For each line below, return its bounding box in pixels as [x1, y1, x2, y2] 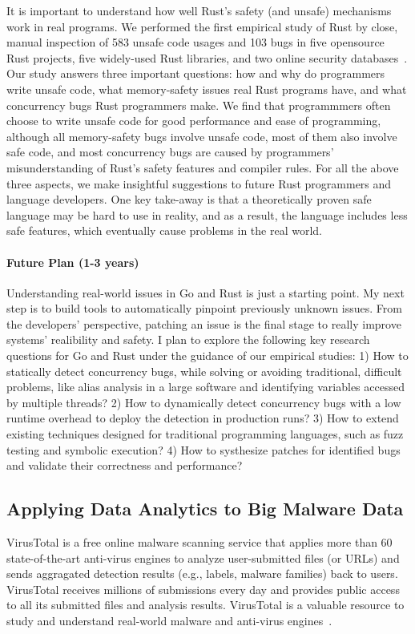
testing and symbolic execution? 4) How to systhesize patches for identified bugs [6, 441, 401, 458]
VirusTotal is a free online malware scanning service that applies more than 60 [6, 534, 393, 551]
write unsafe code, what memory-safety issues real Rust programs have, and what [6, 80, 407, 97]
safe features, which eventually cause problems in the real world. [6, 222, 323, 239]
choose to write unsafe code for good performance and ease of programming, [6, 112, 381, 129]
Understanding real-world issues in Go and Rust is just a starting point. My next [6, 284, 405, 301]
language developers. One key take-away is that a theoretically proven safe [6, 191, 372, 208]
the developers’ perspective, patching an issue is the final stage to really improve [6, 315, 401, 332]
